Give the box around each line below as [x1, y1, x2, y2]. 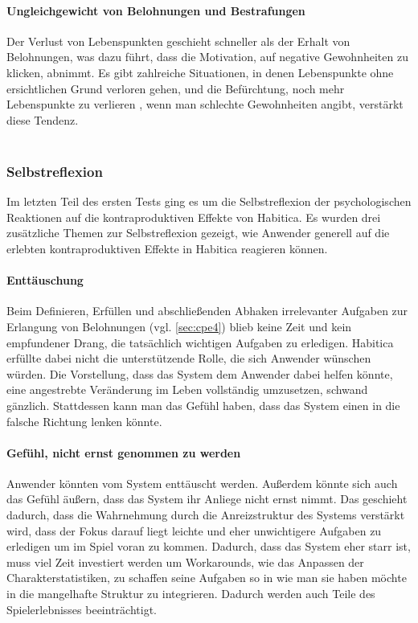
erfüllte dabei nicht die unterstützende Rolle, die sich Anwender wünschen [6, 350, 371, 367]
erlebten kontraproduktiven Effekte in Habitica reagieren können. [6, 240, 328, 256]
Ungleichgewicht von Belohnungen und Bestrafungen [6, 2, 305, 18]
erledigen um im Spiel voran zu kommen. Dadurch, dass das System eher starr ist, [6, 538, 411, 555]
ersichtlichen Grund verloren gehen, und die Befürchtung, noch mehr [6, 80, 345, 96]
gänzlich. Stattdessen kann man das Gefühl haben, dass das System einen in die [6, 396, 400, 413]
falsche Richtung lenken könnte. [6, 412, 162, 429]
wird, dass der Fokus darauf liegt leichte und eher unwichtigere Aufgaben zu [6, 522, 382, 539]
